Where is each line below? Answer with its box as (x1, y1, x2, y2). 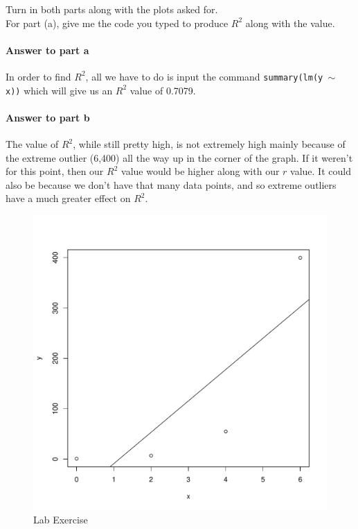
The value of (6, 137, 59, 151)
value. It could (290, 164, 351, 178)
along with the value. (245, 15, 335, 30)
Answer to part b (6, 110, 90, 124)
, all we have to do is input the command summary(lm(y (85, 69, 323, 83)
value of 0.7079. (129, 83, 196, 97)
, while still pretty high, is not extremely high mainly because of (73, 137, 346, 151)
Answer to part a (6, 42, 89, 57)
